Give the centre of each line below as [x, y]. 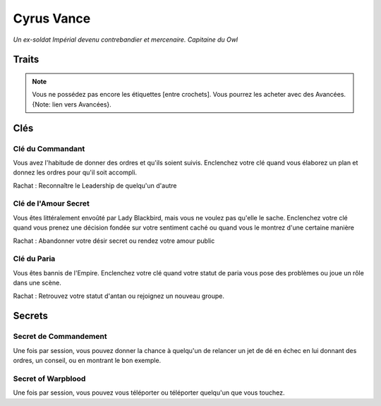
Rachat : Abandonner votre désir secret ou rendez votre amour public [114, 241]
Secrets [31, 316]
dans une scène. [37, 283]
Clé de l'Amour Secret [51, 203]
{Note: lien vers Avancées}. [72, 104]
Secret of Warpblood [49, 378]
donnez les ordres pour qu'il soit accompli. [75, 172]
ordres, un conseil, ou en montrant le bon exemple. [87, 361]
